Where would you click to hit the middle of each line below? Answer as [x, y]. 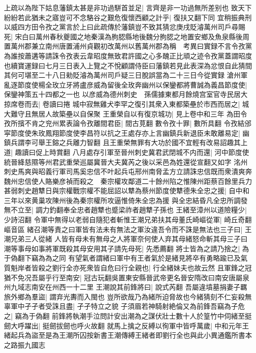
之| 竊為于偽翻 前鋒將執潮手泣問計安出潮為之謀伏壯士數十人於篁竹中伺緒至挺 [128, 316]
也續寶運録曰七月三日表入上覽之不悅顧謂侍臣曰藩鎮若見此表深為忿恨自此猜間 [128, 65]
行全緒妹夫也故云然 [184, 268]
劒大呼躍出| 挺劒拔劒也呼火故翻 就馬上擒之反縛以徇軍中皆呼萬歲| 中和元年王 [127, 325]
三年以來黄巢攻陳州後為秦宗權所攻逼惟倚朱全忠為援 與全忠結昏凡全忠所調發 [126, 200]
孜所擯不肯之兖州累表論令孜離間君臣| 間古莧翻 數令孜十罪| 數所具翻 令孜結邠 [128, 123]
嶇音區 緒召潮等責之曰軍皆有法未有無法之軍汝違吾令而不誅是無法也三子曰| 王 [128, 229]
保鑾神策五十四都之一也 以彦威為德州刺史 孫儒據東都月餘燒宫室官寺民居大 [126, 94]
